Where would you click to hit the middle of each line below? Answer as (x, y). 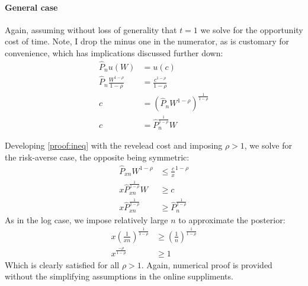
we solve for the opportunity (252, 29)
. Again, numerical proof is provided (207, 264)
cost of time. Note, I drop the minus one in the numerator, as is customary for (147, 41)
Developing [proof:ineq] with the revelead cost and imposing (114, 145)
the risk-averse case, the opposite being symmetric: (97, 157)
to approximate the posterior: (232, 219)
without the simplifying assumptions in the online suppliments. (119, 276)
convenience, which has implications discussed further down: (114, 52)
